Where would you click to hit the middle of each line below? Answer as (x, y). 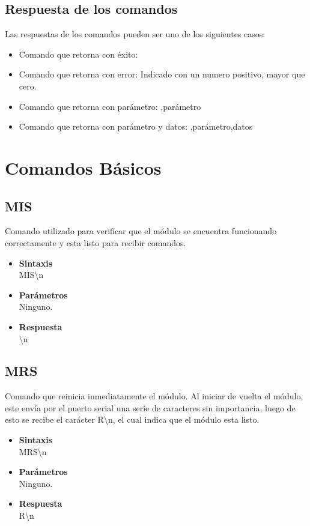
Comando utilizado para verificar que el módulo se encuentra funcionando (141, 231)
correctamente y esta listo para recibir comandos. (96, 242)
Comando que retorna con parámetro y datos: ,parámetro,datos (136, 126)
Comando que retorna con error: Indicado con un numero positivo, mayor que (162, 74)
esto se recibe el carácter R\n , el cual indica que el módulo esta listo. (132, 419)
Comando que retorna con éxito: (78, 54)
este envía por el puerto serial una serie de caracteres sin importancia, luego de (150, 407)
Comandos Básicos (83, 167)
